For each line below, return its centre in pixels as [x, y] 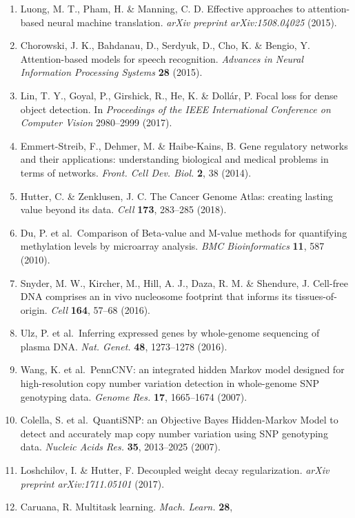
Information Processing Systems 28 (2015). [111, 72]
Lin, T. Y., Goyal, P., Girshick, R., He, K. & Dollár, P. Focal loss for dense [179, 95]
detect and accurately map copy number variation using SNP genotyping [174, 433]
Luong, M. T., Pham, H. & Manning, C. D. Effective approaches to [163, 8]
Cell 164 [69, 309]
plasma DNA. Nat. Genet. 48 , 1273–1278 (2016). [124, 346]
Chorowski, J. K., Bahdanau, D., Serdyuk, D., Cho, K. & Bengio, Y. [165, 45]
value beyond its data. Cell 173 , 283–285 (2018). [123, 209]
